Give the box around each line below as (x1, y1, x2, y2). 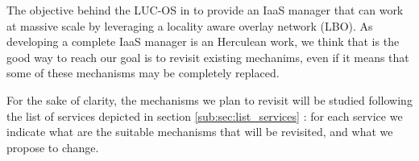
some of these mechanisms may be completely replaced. (6, 64, 280, 81)
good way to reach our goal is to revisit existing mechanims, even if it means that (6, 48, 409, 65)
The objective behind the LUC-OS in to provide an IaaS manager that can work (6, 2, 404, 18)
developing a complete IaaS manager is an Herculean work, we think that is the (6, 33, 400, 50)
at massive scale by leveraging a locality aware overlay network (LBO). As (6, 17, 373, 34)
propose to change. (6, 138, 99, 155)
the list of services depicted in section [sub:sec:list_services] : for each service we (6, 107, 403, 124)
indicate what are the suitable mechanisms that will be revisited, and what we (6, 123, 393, 140)
